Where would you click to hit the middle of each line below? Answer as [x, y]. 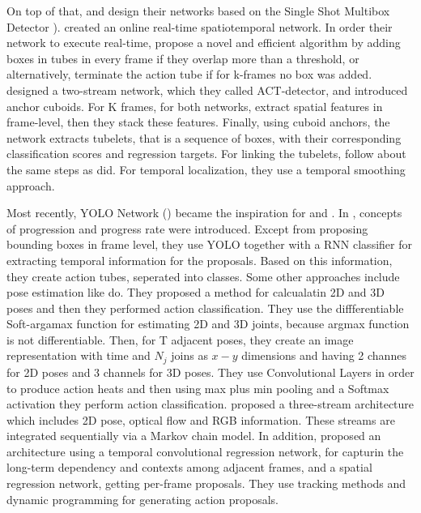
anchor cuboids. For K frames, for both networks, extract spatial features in [195, 106]
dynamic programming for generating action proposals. [142, 499]
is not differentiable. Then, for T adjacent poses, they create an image [180, 339]
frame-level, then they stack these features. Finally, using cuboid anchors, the [198, 122]
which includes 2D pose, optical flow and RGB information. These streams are [201, 419]
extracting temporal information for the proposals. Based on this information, [200, 260]
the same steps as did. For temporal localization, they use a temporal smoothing [206, 169]
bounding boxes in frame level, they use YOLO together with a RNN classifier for [209, 244]
